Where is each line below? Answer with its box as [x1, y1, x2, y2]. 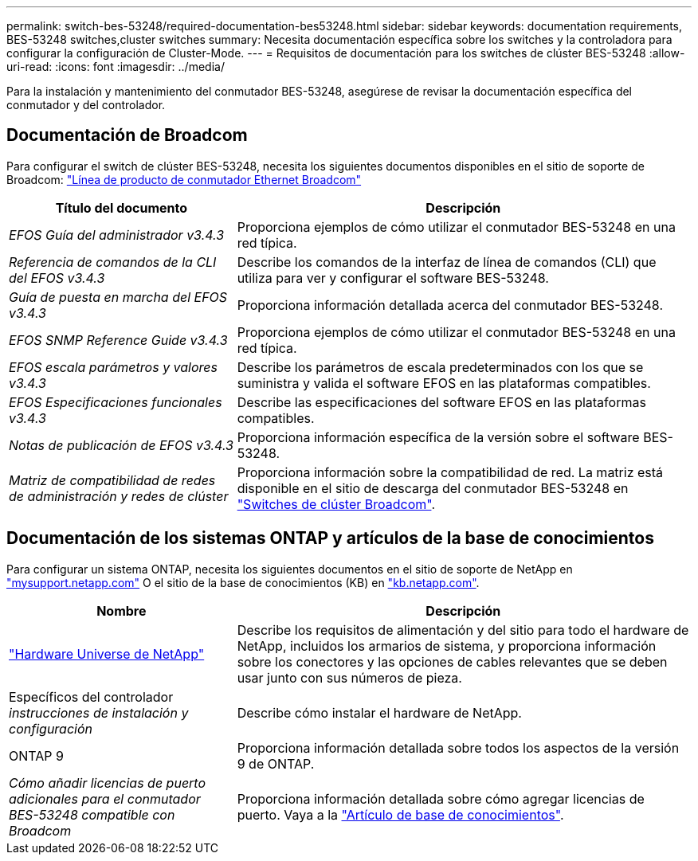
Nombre [96, 602, 147, 619]
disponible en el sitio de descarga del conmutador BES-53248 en [237, 479, 629, 496]
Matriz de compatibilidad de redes [9, 472, 216, 488]
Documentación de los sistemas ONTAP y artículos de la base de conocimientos [6, 528, 654, 549]
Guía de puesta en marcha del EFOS [9, 288, 228, 305]
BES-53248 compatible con [9, 806, 175, 823]
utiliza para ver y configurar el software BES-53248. [237, 269, 549, 286]
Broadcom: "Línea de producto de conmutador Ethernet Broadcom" [6, 172, 362, 186]
